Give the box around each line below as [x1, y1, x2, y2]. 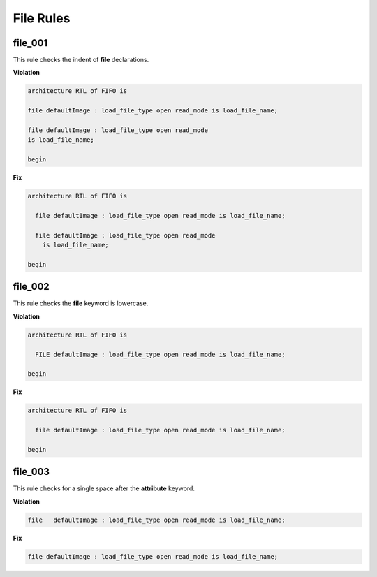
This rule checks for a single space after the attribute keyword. [13, 484, 195, 492]
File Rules [13, 10, 71, 26]
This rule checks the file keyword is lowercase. [13, 299, 149, 307]
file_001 [13, 37, 48, 49]
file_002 [13, 281, 50, 293]
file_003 [13, 466, 50, 478]
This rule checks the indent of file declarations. [13, 56, 149, 64]
